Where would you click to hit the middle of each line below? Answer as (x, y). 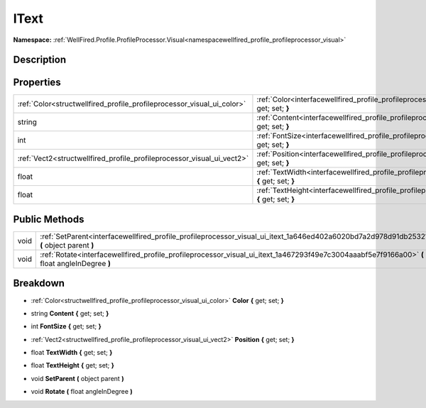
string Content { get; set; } (70, 313)
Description (40, 60)
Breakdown (39, 283)
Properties (37, 83)
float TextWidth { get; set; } (72, 353)
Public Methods (49, 219)
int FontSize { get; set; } (66, 326)
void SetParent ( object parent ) (77, 378)
